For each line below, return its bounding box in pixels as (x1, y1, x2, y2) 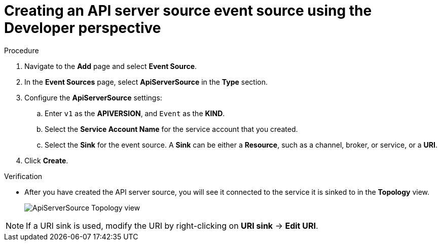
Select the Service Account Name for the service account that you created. (45, 124, 298, 133)
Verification (4, 171, 43, 181)
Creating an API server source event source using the (4, 2, 372, 19)
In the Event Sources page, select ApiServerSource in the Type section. (24, 77, 268, 86)
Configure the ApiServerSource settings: (24, 93, 162, 102)
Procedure (4, 46, 39, 55)
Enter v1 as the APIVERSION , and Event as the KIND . (45, 109, 225, 118)
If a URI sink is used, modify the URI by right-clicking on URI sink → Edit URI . (26, 220, 318, 231)
